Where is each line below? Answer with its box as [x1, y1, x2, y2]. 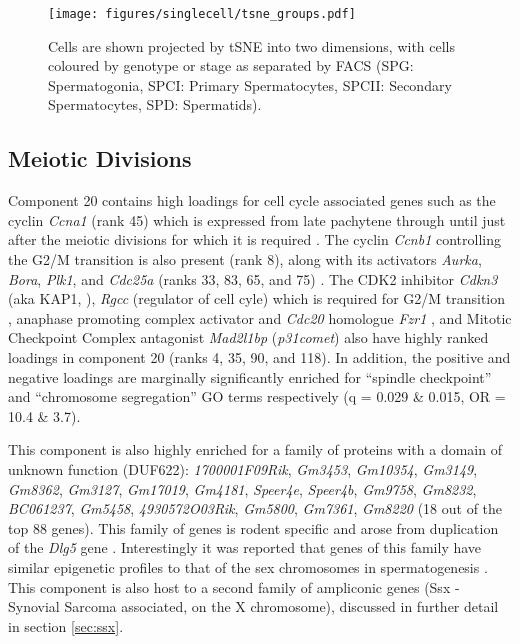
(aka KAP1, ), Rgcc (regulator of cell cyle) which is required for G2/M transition [8, 288, 506, 309]
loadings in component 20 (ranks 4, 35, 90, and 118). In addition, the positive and [8, 346, 511, 367]
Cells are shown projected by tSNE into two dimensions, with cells [48, 35, 456, 56]
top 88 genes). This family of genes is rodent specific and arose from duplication [8, 517, 499, 538]
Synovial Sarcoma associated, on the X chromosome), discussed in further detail [8, 596, 499, 617]
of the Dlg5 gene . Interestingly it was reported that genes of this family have [8, 537, 482, 558]
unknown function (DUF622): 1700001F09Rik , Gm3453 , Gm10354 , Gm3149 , [8, 458, 478, 479]
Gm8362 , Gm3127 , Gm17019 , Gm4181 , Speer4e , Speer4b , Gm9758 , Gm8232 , [8, 478, 477, 499]
